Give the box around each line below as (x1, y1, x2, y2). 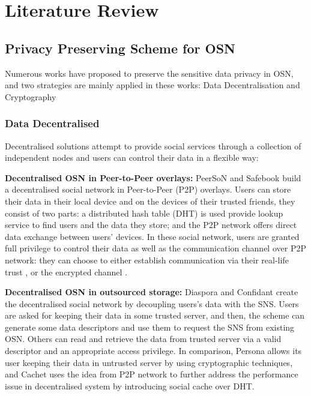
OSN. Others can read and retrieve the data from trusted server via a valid (5, 332, 282, 345)
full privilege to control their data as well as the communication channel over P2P (5, 242, 306, 254)
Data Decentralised (5, 116, 100, 131)
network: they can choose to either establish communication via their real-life (5, 253, 289, 266)
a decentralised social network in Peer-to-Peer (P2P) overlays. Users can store (5, 183, 291, 196)
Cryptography (5, 90, 56, 103)
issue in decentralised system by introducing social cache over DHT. (5, 379, 255, 392)
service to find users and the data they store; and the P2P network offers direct (5, 218, 297, 231)
